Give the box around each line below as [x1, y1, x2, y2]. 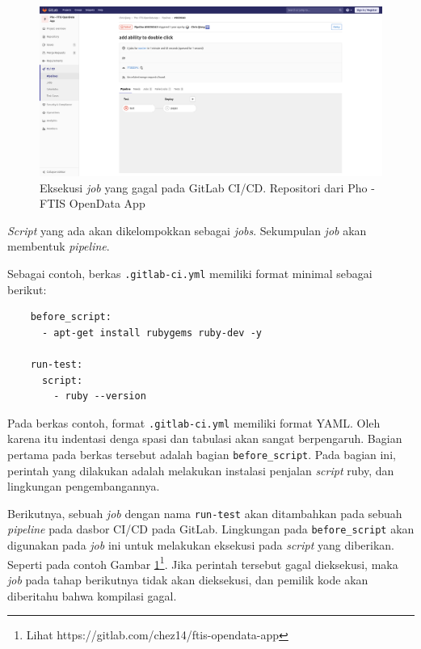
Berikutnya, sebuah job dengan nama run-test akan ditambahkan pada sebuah [7, 504, 402, 521]
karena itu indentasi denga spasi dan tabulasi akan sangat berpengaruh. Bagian [7, 430, 402, 447]
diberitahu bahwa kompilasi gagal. [7, 587, 177, 604]
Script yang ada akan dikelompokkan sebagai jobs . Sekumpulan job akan [7, 221, 367, 238]
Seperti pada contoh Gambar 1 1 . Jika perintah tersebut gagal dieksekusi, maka [7, 553, 398, 572]
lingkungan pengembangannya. [7, 478, 160, 495]
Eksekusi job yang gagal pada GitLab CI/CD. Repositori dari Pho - [40, 179, 375, 196]
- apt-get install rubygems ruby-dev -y [41, 327, 262, 339]
